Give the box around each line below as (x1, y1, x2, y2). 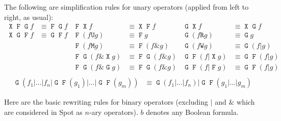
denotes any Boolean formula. (146, 107, 239, 117)
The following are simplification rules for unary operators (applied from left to (4, 2, 249, 12)
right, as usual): (4, 11, 54, 22)
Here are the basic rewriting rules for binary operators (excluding (4, 96, 208, 107)
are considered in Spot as (4, 107, 83, 117)
